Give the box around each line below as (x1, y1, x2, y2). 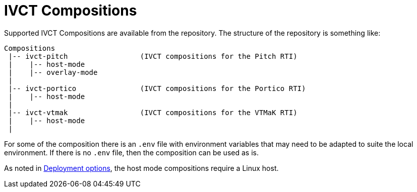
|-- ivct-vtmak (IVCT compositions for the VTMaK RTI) (8, 108, 297, 117)
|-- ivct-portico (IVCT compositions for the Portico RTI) (8, 84, 306, 92)
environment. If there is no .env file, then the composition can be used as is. (4, 148, 259, 157)
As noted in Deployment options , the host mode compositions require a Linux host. (4, 163, 279, 172)
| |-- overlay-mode (8, 68, 98, 76)
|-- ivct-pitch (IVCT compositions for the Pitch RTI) (8, 52, 297, 60)
